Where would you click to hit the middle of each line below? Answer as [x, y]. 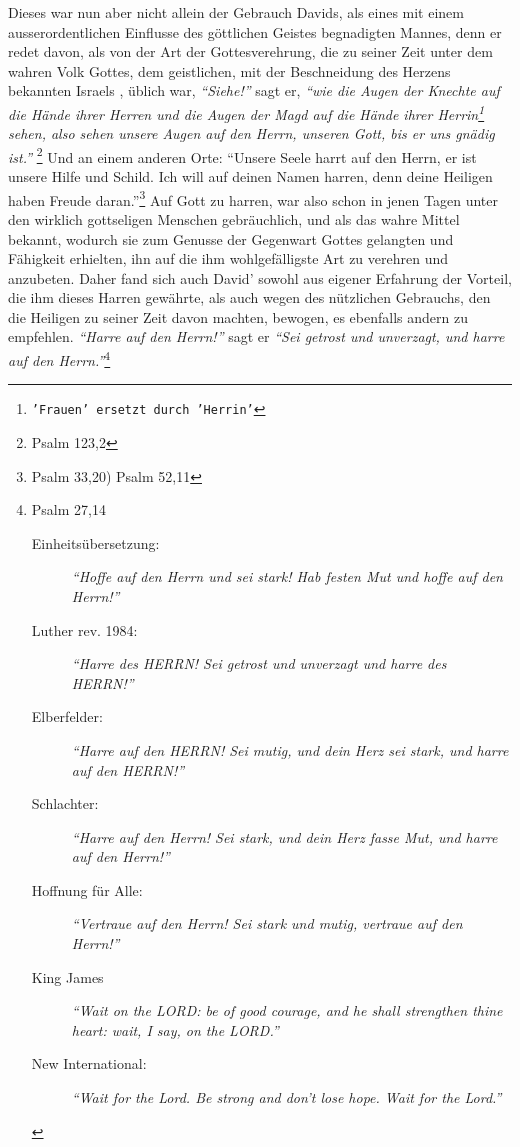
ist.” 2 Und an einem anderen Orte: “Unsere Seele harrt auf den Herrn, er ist [242, 155]
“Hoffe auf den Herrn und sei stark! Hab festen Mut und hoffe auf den [287, 576]
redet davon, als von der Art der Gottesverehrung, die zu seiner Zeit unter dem [250, 51]
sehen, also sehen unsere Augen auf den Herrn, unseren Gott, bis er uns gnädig [251, 133]
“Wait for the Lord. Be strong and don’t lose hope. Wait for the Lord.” [286, 1097]
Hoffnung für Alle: [87, 889]
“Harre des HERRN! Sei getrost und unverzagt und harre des [259, 663]
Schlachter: [65, 803]
